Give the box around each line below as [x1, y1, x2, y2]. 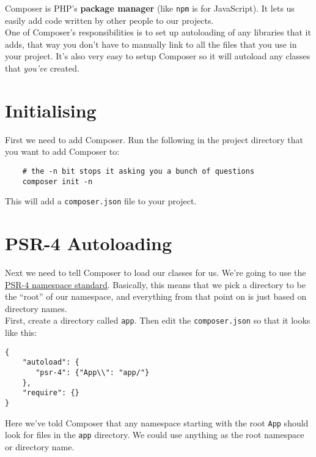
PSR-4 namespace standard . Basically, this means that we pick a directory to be [5, 278, 306, 291]
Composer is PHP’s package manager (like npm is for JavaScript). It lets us [5, 2, 295, 14]
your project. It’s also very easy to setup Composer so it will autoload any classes [5, 50, 310, 62]
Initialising [5, 97, 97, 122]
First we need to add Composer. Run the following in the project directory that [5, 133, 304, 146]
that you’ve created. [5, 62, 79, 75]
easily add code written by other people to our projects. [5, 13, 214, 26]
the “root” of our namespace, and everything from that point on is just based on [5, 290, 307, 303]
